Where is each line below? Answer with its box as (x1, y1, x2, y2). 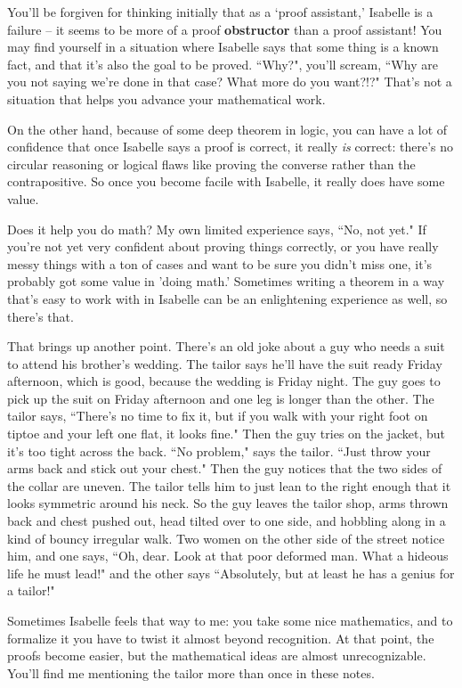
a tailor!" (7, 581, 55, 600)
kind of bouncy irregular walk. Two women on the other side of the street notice (7, 528, 445, 547)
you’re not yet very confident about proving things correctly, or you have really (7, 237, 439, 256)
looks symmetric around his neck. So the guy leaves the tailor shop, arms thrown (7, 494, 449, 512)
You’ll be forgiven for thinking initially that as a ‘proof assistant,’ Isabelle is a (7, 3, 434, 20)
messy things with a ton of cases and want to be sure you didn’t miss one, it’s (7, 254, 433, 273)
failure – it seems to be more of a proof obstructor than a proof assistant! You (7, 20, 442, 38)
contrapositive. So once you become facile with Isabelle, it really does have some (7, 172, 445, 191)
